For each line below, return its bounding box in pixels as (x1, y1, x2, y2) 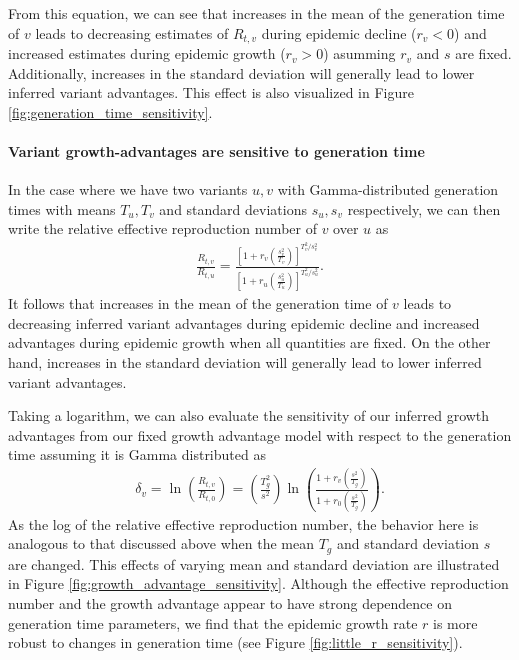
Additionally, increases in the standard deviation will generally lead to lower (8, 62, 475, 83)
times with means (8, 198, 116, 219)
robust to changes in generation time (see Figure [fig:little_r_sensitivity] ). (8, 632, 463, 653)
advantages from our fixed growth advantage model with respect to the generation (8, 424, 512, 445)
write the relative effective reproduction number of (8, 218, 317, 239)
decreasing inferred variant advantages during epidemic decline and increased (8, 312, 480, 333)
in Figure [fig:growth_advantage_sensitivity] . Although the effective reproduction (8, 573, 509, 594)
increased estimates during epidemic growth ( (8, 43, 286, 64)
